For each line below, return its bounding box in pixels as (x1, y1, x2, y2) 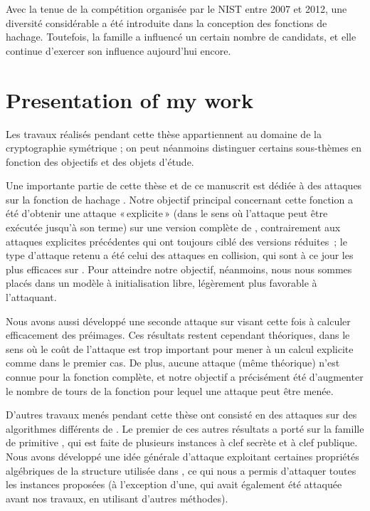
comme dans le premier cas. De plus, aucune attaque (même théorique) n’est (6, 355, 340, 370)
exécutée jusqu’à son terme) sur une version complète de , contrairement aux (6, 220, 341, 235)
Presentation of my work (6, 85, 253, 114)
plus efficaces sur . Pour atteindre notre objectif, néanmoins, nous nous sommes (6, 261, 352, 276)
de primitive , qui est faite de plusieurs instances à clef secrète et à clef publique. (6, 435, 358, 450)
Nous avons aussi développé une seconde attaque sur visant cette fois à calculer (6, 313, 351, 328)
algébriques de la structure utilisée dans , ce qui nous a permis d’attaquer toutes (6, 463, 356, 478)
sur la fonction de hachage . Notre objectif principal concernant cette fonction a (6, 191, 353, 206)
